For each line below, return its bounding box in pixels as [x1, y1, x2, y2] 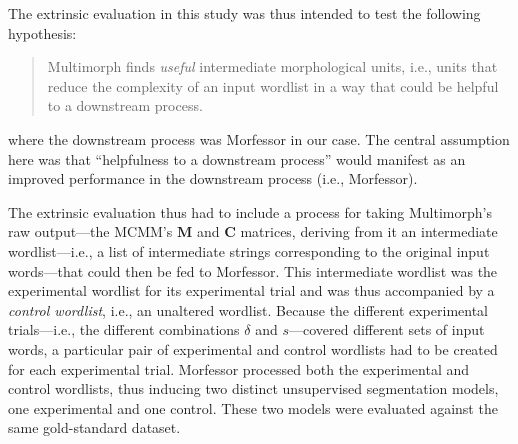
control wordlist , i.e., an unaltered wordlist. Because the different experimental [8, 299, 488, 320]
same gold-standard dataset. [8, 417, 181, 438]
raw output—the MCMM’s [8, 221, 173, 242]
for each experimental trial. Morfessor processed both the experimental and [8, 358, 470, 379]
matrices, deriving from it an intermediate [240, 221, 498, 242]
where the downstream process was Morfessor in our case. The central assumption [8, 128, 510, 149]
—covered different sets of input [289, 319, 485, 340]
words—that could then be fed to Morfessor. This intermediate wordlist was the [8, 260, 498, 281]
